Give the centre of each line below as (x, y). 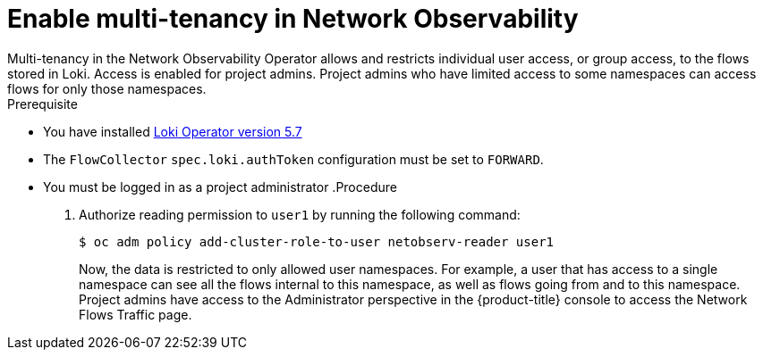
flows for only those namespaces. (107, 88)
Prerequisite (42, 104)
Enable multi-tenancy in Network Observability (293, 19)
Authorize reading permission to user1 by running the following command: (300, 214)
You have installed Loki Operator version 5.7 (173, 131)
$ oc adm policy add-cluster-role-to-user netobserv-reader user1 (317, 241)
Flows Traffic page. (136, 314)
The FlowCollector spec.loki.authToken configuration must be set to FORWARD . (293, 159)
